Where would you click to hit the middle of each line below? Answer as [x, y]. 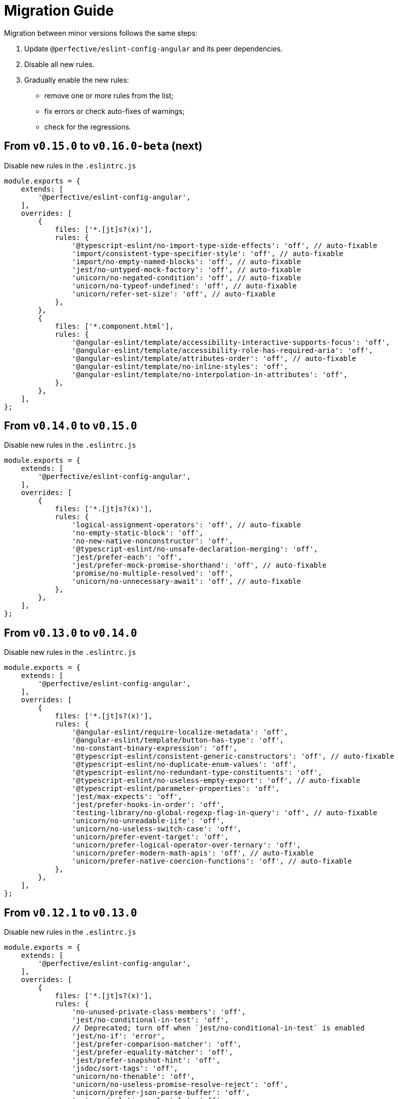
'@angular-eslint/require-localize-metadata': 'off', [180, 732]
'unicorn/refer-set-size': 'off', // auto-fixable [174, 294]
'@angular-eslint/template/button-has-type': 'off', [178, 740]
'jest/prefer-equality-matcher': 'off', [152, 1052]
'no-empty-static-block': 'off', [138, 533]
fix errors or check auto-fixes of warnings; [114, 111]
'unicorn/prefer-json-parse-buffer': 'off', [161, 1093]
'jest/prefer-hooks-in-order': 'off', [148, 805]
